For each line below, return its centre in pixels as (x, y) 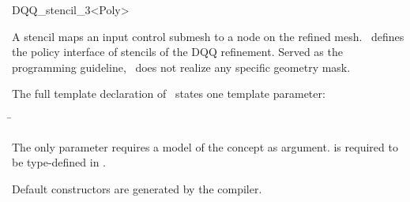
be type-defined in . (59, 162)
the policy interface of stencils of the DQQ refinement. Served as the (177, 52)
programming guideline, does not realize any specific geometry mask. (181, 67)
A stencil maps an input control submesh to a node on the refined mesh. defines (208, 36)
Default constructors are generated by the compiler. (137, 188)
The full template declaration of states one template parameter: (169, 94)
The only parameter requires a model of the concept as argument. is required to (205, 146)
